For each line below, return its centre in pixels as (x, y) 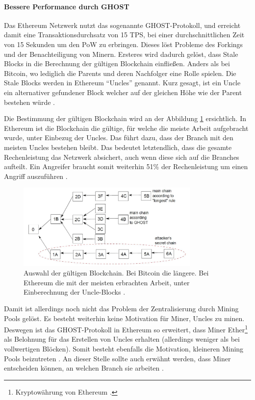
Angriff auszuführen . (36, 176)
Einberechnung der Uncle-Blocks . (75, 292)
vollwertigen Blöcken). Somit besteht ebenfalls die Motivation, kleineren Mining (124, 349)
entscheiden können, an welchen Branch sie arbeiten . (84, 368)
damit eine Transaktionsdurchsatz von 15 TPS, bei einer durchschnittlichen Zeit (124, 35)
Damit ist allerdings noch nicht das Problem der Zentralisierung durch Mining (121, 308)
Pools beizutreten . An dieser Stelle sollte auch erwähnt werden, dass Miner (117, 358)
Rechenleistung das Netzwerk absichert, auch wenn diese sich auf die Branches (122, 157)
